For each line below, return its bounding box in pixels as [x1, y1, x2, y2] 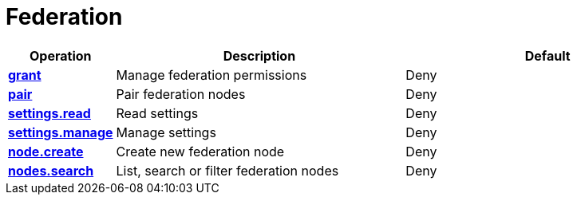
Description [223, 47, 296, 64]
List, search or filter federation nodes [116, 162, 339, 179]
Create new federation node [116, 143, 285, 160]
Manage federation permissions [116, 66, 307, 83]
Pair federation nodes [116, 85, 246, 102]
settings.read [8, 104, 91, 121]
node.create [8, 143, 84, 160]
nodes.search [8, 162, 94, 179]
